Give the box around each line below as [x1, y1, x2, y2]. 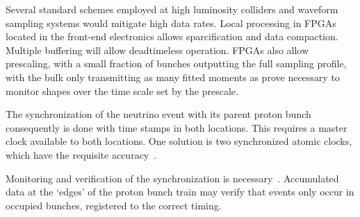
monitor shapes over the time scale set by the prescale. [6, 83, 238, 98]
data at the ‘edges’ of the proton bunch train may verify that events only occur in [6, 184, 354, 199]
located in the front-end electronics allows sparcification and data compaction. [6, 29, 338, 44]
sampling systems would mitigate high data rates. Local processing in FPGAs [6, 15, 336, 30]
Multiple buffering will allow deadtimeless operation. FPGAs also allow [6, 42, 309, 57]
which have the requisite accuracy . [6, 147, 157, 162]
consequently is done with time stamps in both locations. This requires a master [6, 120, 347, 134]
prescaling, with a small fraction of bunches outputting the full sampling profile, [6, 56, 347, 71]
